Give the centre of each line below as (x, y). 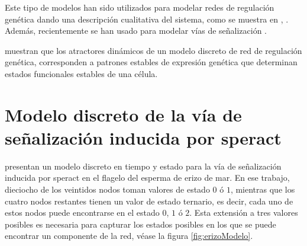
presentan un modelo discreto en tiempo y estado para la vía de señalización (143, 166)
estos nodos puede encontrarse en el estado (82, 213)
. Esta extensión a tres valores (244, 213)
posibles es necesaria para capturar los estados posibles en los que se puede (140, 224)
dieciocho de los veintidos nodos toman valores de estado (107, 189)
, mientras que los (263, 189)
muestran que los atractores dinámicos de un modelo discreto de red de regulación (153, 50)
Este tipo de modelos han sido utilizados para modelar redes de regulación (140, 7)
